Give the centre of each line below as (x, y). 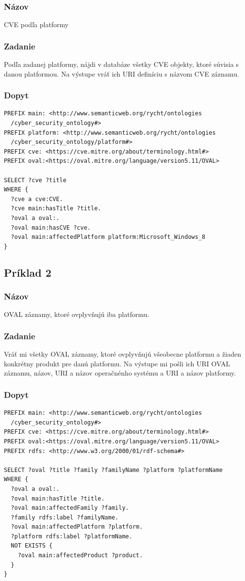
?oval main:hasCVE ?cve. (51, 228)
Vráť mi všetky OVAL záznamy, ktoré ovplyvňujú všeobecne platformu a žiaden (122, 354)
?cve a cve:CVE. (37, 199)
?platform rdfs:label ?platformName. (72, 536)
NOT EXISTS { (32, 546)
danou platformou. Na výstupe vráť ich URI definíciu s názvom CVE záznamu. (122, 73)
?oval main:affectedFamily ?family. (70, 508)
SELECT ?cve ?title (35, 180)
